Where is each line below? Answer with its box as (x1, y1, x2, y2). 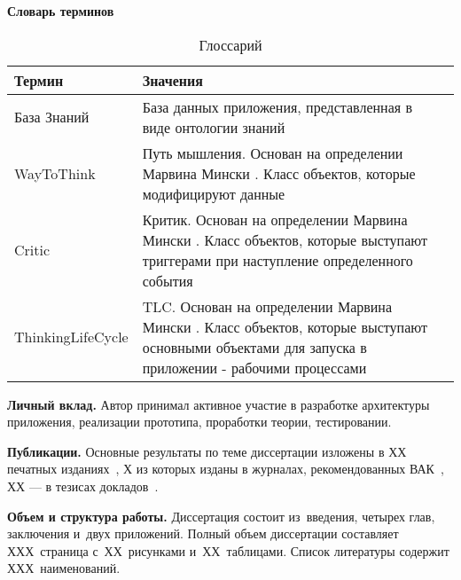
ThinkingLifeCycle (14, 326, 129, 348)
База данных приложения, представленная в (142, 96, 412, 117)
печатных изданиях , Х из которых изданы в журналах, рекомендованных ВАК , (7, 459, 444, 478)
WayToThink (14, 162, 96, 184)
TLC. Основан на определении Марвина (142, 295, 393, 317)
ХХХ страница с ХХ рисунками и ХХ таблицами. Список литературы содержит (7, 541, 449, 560)
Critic (14, 239, 51, 261)
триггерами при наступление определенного (142, 249, 413, 270)
